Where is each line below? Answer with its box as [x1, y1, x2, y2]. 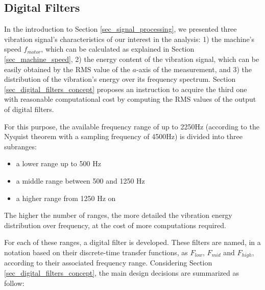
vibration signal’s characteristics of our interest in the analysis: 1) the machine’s [4, 33, 255, 44]
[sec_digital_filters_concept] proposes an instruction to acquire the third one [4, 83, 247, 94]
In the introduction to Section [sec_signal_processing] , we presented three [4, 24, 237, 34]
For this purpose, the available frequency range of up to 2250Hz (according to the [4, 121, 259, 131]
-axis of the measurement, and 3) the [136, 63, 252, 74]
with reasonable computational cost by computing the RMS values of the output [4, 94, 256, 104]
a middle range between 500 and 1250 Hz [16, 175, 145, 186]
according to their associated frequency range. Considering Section [4, 257, 212, 268]
